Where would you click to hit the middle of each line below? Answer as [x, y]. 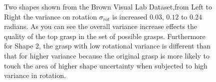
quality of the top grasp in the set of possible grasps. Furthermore [105, 36]
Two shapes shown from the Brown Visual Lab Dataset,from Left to [108, 6]
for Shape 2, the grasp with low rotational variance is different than [108, 46]
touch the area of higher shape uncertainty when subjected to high [106, 65]
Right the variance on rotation [51, 16]
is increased [130, 16]
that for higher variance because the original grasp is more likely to [107, 55]
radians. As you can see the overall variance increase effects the [101, 26]
